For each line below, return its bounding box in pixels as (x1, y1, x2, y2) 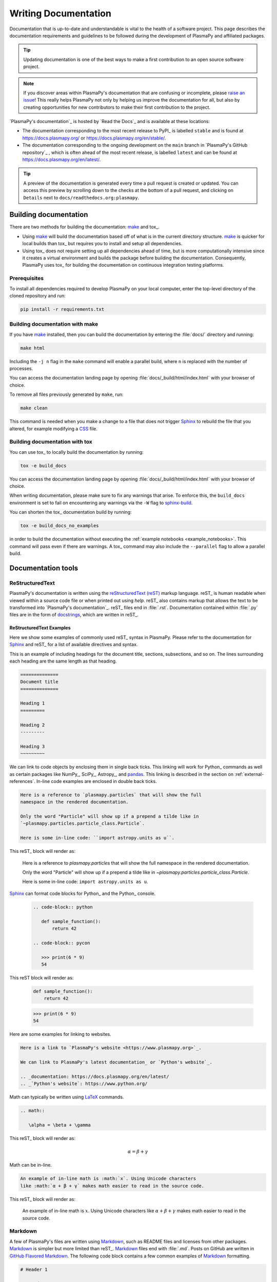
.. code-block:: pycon (33, 940, 90, 946)
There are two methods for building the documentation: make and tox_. (9, 224, 160, 230)
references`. (9, 778, 35, 784)
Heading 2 (20, 722, 45, 728)
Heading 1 (20, 700, 45, 706)
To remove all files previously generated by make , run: (9, 391, 124, 397)
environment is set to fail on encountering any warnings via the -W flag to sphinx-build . (9, 499, 193, 506)
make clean (20, 405, 48, 411)
